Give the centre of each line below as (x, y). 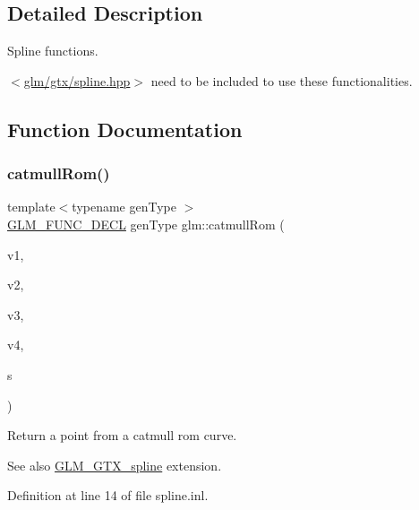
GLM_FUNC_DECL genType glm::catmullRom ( (146, 224)
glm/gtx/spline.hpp (77, 80)
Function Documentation (125, 129)
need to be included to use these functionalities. (282, 80)
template (31, 207)
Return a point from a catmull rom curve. (122, 435)
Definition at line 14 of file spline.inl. (108, 495)
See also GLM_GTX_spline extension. (115, 465)
